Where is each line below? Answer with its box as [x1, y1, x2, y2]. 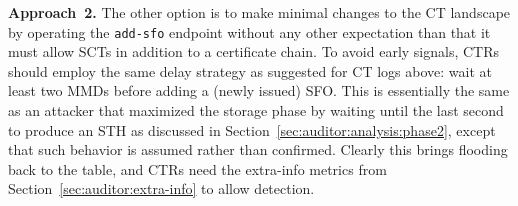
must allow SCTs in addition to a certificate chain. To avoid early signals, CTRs [8, 41, 500, 62]
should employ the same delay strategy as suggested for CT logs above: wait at [8, 60, 492, 81]
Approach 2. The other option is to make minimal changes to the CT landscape [8, 2, 511, 22]
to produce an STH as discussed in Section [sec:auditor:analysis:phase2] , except [8, 119, 496, 140]
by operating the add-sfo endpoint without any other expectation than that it [8, 21, 491, 42]
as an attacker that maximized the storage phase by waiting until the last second [8, 100, 504, 121]
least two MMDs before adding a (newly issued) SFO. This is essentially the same [8, 80, 510, 101]
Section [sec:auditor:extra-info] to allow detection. [8, 178, 315, 199]
